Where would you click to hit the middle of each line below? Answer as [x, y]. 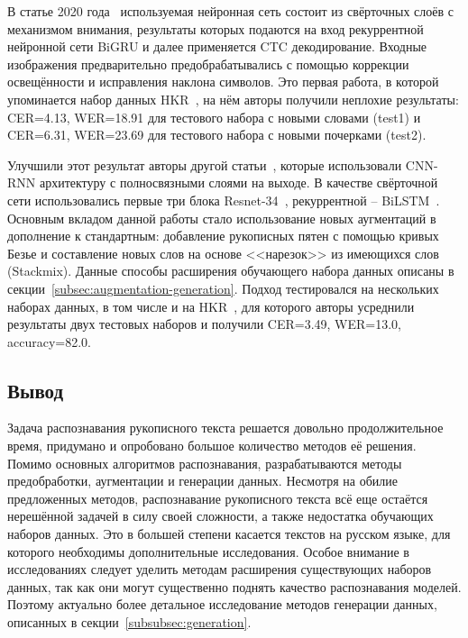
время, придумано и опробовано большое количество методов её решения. [212, 446]
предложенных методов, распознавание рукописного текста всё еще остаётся [218, 498]
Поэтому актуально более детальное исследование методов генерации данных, [222, 604]
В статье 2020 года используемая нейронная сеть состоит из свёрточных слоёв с [230, 11]
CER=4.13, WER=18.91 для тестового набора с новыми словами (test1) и [214, 117]
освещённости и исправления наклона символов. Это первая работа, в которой [223, 82]
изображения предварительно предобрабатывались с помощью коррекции [208, 64]
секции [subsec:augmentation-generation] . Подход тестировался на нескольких [223, 288]
